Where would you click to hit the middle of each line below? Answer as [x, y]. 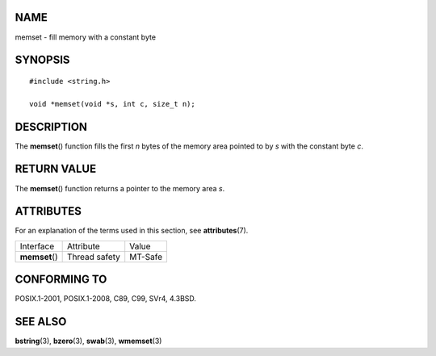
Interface [37, 246]
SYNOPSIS [42, 60]
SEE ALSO [41, 322]
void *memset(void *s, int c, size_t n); [112, 104]
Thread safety [94, 257]
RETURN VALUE [56, 169]
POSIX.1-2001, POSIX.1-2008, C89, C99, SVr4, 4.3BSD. [106, 299]
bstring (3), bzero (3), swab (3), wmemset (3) [88, 341]
